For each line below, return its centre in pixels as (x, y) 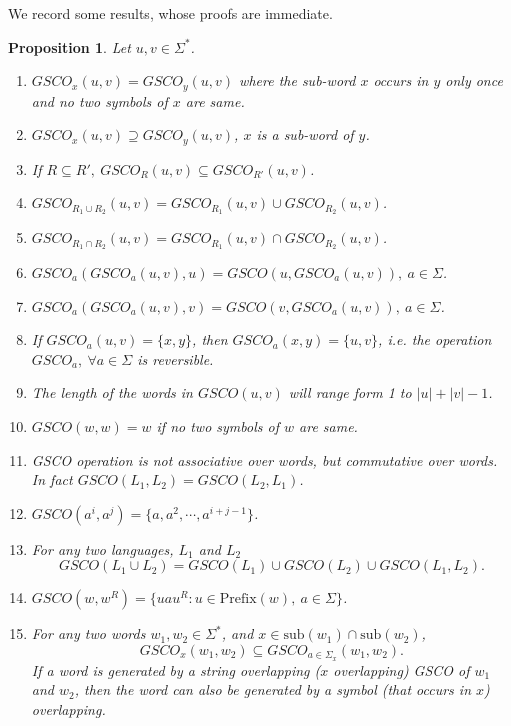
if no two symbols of (217, 425)
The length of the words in (112, 392)
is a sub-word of (305, 134)
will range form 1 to (350, 392)
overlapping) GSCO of (401, 669)
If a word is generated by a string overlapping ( (176, 669)
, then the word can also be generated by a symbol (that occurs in (273, 689)
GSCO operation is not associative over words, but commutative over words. (264, 459)
